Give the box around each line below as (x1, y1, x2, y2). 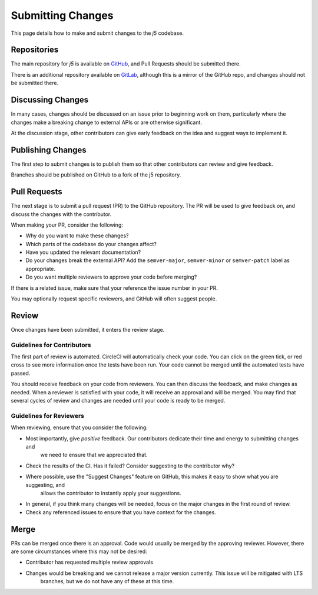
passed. (11, 370, 31, 377)
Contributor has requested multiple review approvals (25, 558, 153, 566)
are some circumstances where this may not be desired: (11, 548, 147, 555)
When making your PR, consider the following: (11, 221, 124, 228)
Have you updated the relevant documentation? (25, 249, 141, 256)
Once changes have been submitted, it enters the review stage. (11, 326, 165, 333)
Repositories (11, 45, 59, 55)
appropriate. (25, 265, 56, 272)
